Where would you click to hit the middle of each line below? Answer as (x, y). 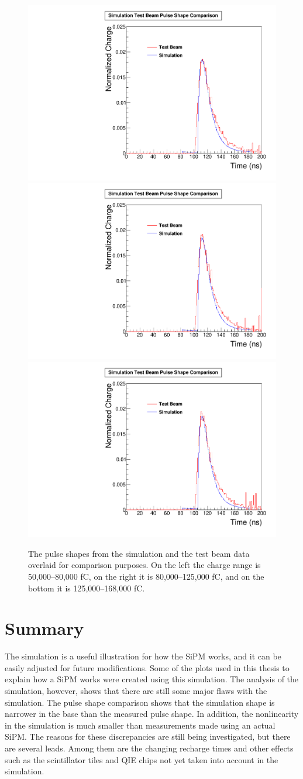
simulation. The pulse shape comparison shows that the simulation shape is (140, 702)
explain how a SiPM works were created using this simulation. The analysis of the (152, 679)
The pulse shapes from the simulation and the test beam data (139, 553)
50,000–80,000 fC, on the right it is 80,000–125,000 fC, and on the (146, 576)
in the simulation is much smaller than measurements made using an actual (140, 725)
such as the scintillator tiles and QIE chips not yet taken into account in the (142, 759)
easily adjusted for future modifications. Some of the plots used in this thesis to (147, 667)
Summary (44, 628)
